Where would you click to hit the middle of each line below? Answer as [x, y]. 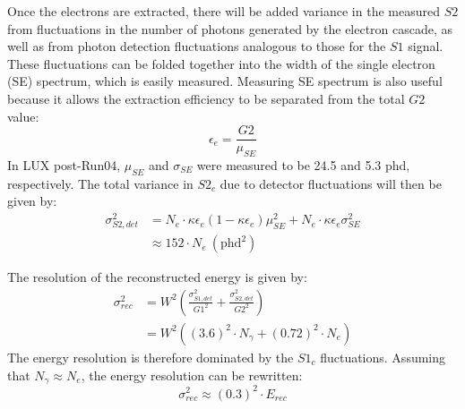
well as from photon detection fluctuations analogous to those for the [197, 46]
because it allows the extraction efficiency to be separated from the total [206, 98]
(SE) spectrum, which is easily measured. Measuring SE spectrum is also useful [225, 81]
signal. [426, 46]
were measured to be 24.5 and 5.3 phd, [303, 165]
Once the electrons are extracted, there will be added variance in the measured [224, 11]
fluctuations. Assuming [383, 357]
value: [23, 116]
